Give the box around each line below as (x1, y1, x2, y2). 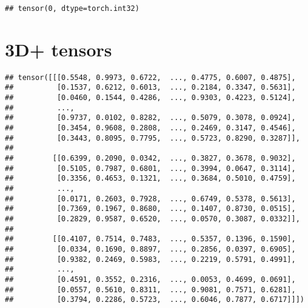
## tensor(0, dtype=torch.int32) (5, 4, 139, 13)
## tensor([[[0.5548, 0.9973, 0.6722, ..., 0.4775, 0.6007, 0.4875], (5, 73, 296, 82)
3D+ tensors (5, 36, 112, 61)
